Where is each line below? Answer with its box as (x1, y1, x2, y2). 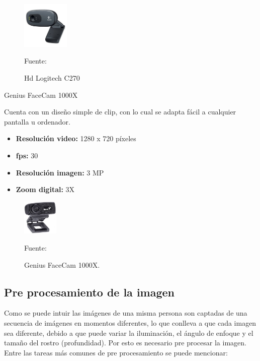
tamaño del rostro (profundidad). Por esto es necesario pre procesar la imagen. (4, 337, 246, 348)
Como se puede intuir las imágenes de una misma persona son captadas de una (4, 308, 247, 318)
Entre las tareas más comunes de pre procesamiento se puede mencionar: (4, 347, 228, 357)
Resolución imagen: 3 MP (16, 167, 104, 177)
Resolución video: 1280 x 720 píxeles (16, 133, 136, 144)
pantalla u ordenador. (4, 116, 70, 127)
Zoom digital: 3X (16, 184, 75, 195)
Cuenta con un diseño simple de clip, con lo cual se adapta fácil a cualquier (4, 106, 236, 117)
